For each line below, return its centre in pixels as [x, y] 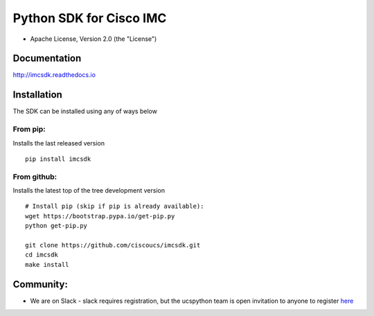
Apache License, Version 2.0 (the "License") [93, 39]
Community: [41, 284]
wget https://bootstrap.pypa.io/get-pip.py [100, 216]
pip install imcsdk [58, 159]
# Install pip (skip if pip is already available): [115, 207]
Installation [37, 95]
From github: [35, 177]
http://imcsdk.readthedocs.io [54, 75]
